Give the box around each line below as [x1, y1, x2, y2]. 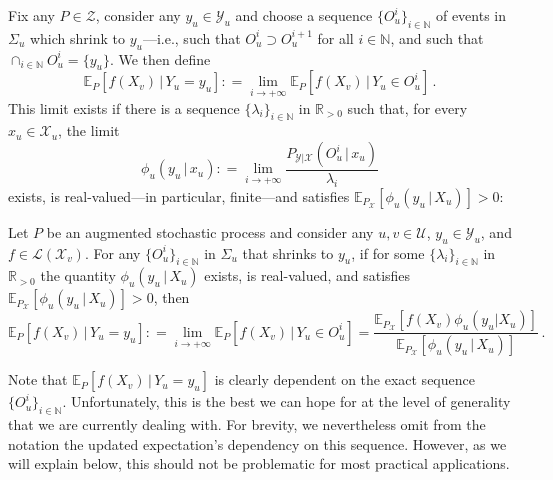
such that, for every [347, 97, 468, 118]
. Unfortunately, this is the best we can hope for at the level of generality [62, 391, 511, 412]
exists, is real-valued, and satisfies [204, 265, 411, 286]
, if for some [351, 242, 425, 263]
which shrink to [29, 27, 125, 48]
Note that [8, 369, 68, 390]
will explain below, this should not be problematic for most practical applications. [8, 453, 510, 474]
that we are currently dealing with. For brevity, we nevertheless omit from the [8, 414, 486, 435]
